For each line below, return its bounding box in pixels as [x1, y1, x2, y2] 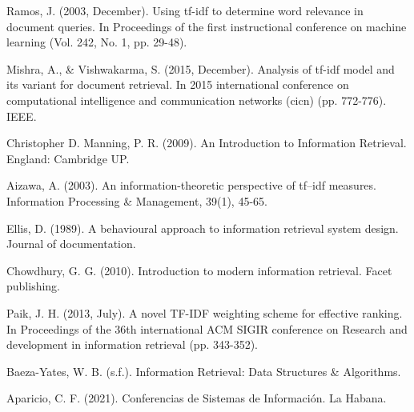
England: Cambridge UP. [6, 150, 130, 166]
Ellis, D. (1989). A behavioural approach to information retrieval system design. [6, 219, 399, 236]
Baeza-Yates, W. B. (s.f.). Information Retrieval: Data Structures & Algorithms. [6, 362, 401, 379]
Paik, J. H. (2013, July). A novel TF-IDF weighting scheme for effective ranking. [6, 304, 403, 321]
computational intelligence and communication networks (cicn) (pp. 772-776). [6, 91, 387, 108]
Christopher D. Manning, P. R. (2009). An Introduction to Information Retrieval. [6, 134, 407, 151]
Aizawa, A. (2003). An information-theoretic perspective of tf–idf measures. [6, 177, 376, 194]
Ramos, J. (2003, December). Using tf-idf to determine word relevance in [6, 2, 364, 18]
